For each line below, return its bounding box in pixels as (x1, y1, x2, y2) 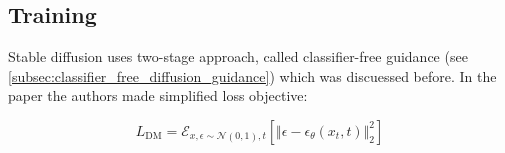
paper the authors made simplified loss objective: (8, 85, 308, 106)
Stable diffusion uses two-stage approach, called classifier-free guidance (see (8, 46, 468, 67)
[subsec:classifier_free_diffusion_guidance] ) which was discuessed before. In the (8, 65, 497, 86)
